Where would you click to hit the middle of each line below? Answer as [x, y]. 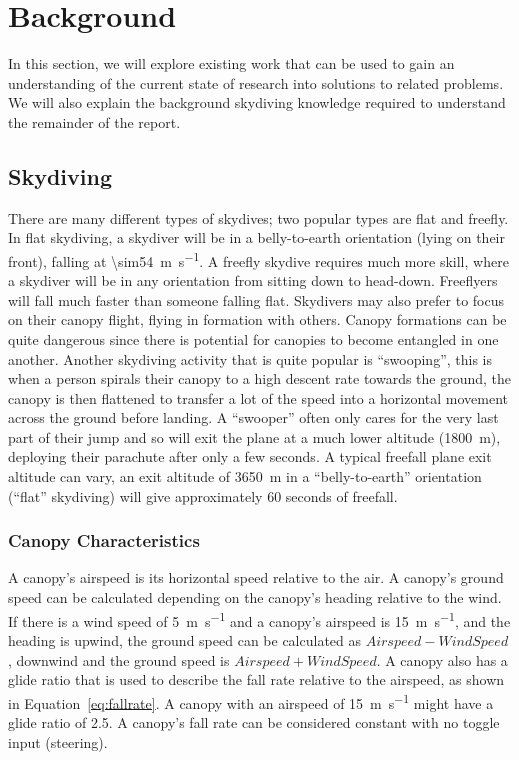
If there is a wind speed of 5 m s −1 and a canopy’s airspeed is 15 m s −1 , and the [259, 619]
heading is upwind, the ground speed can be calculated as [185, 639]
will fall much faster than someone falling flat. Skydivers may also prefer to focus [256, 299]
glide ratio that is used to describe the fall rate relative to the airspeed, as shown [256, 679]
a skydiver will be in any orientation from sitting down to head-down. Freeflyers [253, 280]
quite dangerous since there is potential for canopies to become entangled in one [253, 338]
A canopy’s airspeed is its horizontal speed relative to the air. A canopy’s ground [256, 577]
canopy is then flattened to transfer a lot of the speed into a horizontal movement [258, 397]
